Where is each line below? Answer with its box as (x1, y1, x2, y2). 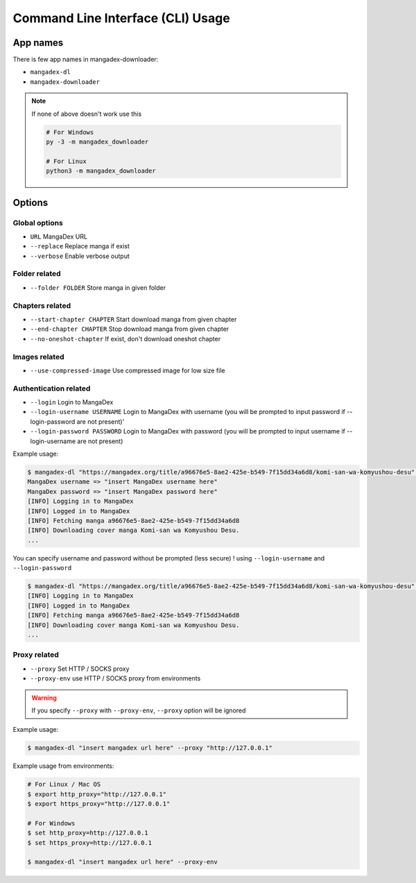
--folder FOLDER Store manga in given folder (30, 283, 166, 291)
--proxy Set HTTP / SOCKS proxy (30, 665, 130, 673)
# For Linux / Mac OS (27, 780, 101, 789)
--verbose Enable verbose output (30, 252, 130, 260)
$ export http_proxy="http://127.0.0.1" (27, 790, 166, 798)
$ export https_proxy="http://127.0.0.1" (27, 800, 171, 808)
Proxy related (12, 650, 59, 660)
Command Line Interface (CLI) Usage (12, 10, 230, 26)
